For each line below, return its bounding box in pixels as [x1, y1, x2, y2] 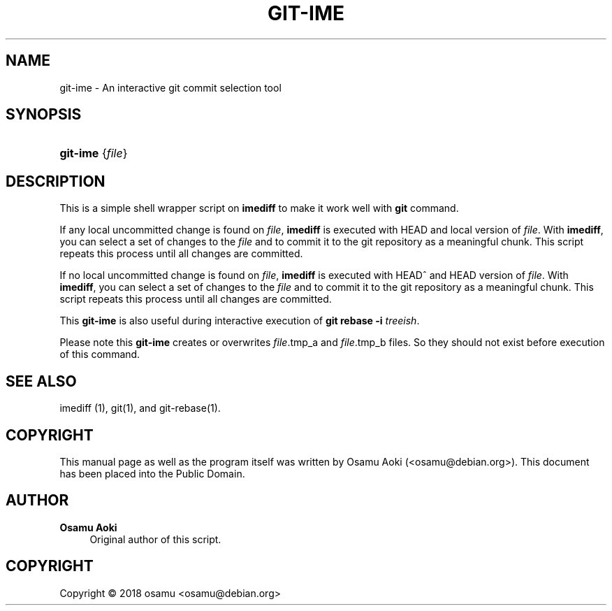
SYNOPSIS [6, 106, 82, 124]
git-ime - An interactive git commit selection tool [59, 81, 282, 94]
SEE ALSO [6, 372, 77, 390]
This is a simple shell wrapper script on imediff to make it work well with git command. [59, 202, 459, 215]
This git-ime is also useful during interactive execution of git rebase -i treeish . [59, 315, 420, 327]
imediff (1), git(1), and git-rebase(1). [59, 402, 221, 415]
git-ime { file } [59, 146, 128, 161]
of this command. [59, 348, 140, 361]
